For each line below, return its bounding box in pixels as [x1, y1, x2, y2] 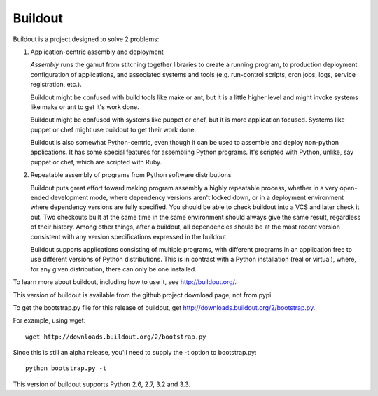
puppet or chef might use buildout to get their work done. [30, 125, 196, 134]
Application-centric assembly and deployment [30, 48, 164, 56]
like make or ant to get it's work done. [30, 102, 139, 111]
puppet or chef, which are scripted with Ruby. [30, 157, 162, 166]
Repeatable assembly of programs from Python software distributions [30, 171, 232, 179]
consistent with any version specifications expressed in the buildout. [30, 232, 228, 241]
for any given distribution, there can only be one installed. [30, 264, 197, 273]
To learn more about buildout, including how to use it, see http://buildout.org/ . [13, 278, 237, 286]
